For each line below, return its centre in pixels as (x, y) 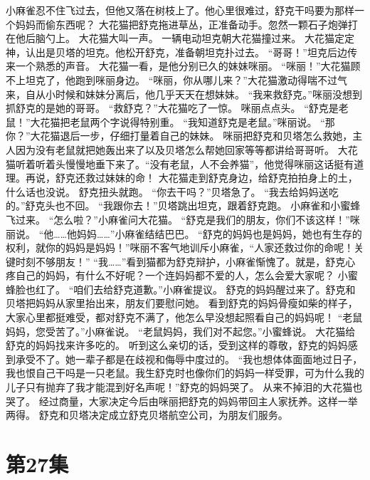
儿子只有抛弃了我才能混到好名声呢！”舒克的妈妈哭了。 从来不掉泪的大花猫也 (184, 387)
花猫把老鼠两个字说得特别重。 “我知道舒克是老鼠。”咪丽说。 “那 (187, 121)
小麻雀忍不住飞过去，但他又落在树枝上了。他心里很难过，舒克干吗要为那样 (180, 10)
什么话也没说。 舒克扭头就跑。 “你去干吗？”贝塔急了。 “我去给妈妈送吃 (172, 191)
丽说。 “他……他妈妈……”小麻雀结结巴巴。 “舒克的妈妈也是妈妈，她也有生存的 (184, 233)
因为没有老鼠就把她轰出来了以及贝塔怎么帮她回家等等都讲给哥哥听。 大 (181, 149)
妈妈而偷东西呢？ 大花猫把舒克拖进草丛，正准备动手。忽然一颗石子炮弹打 (186, 24)
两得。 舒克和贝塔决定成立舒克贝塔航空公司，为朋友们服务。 (147, 415)
